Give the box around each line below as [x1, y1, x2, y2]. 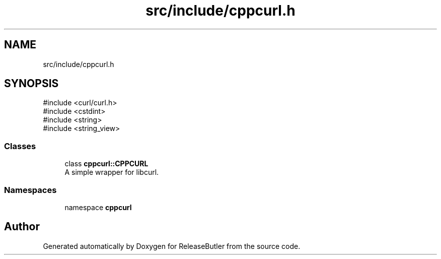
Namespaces [4, 184, 57, 195]
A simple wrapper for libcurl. [64, 168, 159, 177]
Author [4, 220, 40, 233]
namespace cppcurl [64, 203, 132, 212]
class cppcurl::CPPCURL [64, 159, 149, 168]
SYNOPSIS [4, 77, 59, 90]
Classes [4, 141, 36, 151]
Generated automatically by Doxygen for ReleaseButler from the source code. [43, 241, 301, 250]
